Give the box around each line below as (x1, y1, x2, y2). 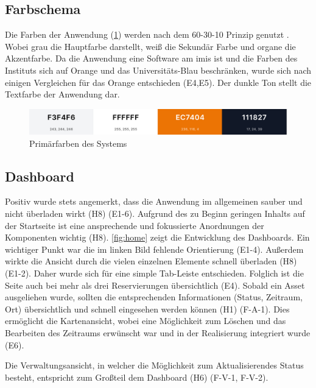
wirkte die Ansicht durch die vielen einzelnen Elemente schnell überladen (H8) (5, 255, 297, 267)
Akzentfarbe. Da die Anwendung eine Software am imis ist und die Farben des (5, 52, 298, 65)
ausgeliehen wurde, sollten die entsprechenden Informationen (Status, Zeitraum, (5, 291, 303, 303)
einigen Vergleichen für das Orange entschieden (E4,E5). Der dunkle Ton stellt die (5, 76, 312, 88)
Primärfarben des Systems (29, 136, 127, 149)
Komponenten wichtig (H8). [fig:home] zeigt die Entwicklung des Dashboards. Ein (5, 231, 310, 244)
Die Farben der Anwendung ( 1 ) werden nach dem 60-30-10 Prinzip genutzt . (5, 28, 289, 41)
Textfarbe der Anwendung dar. (5, 88, 120, 101)
